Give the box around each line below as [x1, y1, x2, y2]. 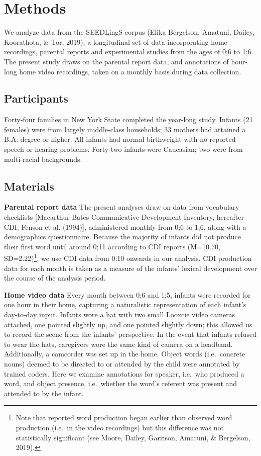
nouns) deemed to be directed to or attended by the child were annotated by [4, 358, 240, 369]
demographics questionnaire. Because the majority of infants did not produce [4, 231, 241, 242]
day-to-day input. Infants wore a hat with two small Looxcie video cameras [4, 309, 235, 320]
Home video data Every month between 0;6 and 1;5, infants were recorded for [4, 289, 251, 300]
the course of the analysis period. [4, 272, 106, 283]
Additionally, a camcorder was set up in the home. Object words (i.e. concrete [4, 348, 245, 359]
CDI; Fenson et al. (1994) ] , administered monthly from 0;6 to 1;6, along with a [4, 221, 246, 232]
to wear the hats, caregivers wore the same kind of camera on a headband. [4, 338, 233, 349]
